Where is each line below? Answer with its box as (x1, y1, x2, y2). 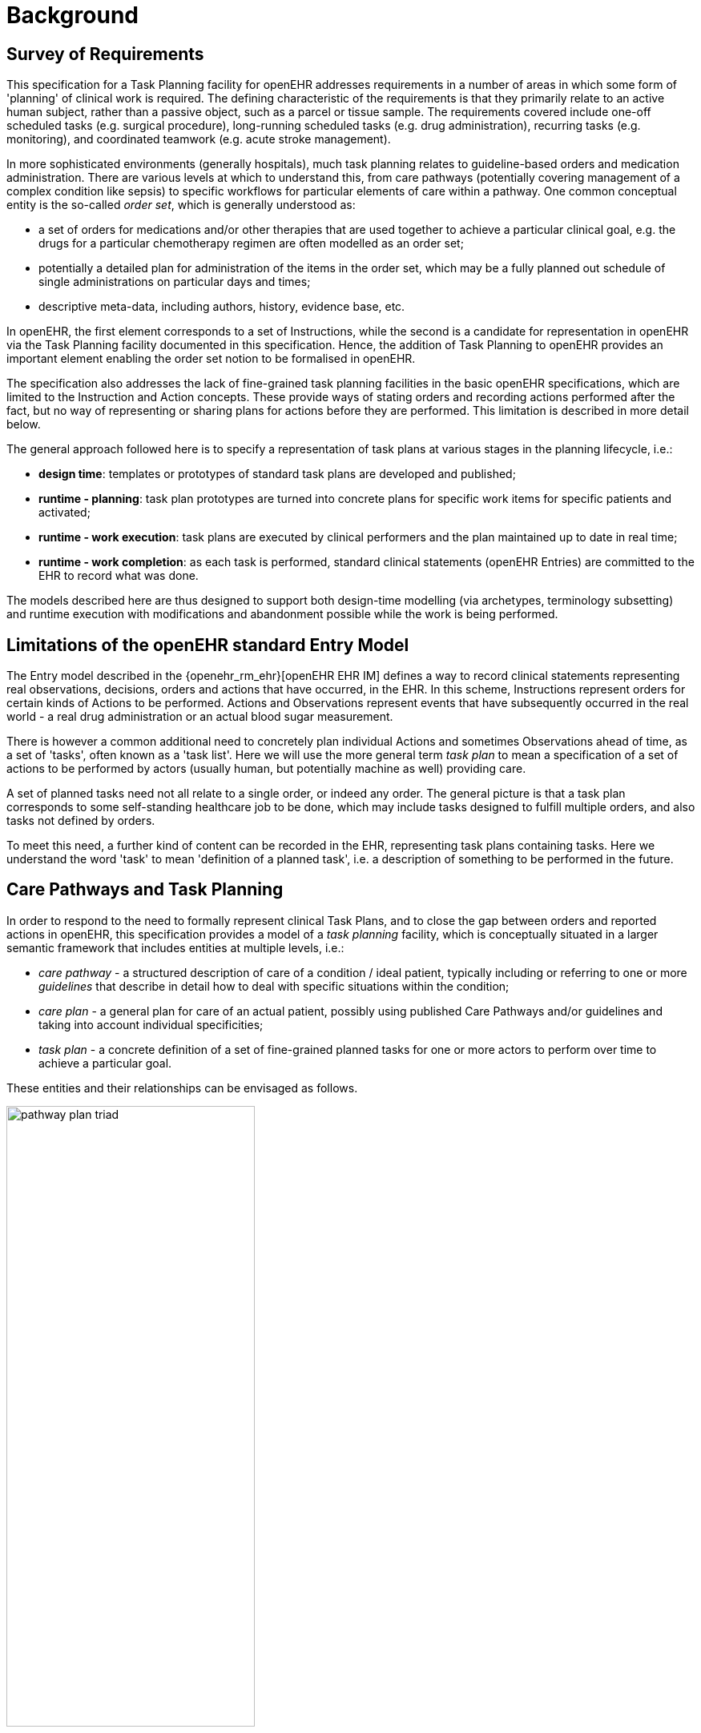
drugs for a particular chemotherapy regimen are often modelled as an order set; (38, 236, 464, 251)
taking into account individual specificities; (38, 1017, 264, 1031)
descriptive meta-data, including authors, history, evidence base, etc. (38, 300, 405, 314)
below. (6, 417, 41, 432)
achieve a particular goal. (38, 1055, 172, 1070)
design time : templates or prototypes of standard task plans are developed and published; (38, 467, 516, 481)
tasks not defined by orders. (6, 814, 155, 828)
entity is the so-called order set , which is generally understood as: (6, 198, 356, 212)
